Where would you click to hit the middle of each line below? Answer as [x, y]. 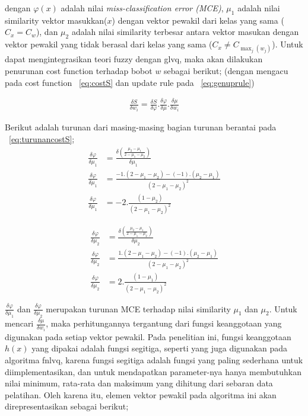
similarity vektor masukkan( [56, 20]
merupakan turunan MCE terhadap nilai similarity [138, 308]
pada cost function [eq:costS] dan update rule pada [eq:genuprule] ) [130, 82]
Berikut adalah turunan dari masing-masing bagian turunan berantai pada [141, 127]
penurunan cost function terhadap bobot [79, 70]
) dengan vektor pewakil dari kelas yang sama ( [198, 20]
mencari [19, 323]
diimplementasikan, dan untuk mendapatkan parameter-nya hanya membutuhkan [153, 371]
